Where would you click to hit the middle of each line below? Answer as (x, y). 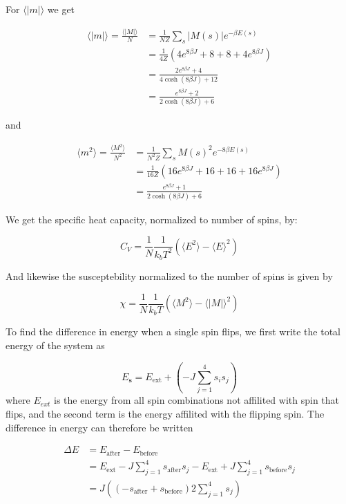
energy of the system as (55, 345)
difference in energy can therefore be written (99, 427)
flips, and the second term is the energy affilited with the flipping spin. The (165, 413)
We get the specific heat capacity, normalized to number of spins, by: (152, 219)
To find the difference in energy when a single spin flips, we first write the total (173, 332)
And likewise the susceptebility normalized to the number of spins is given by (169, 276)
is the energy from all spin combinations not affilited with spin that (197, 400)
